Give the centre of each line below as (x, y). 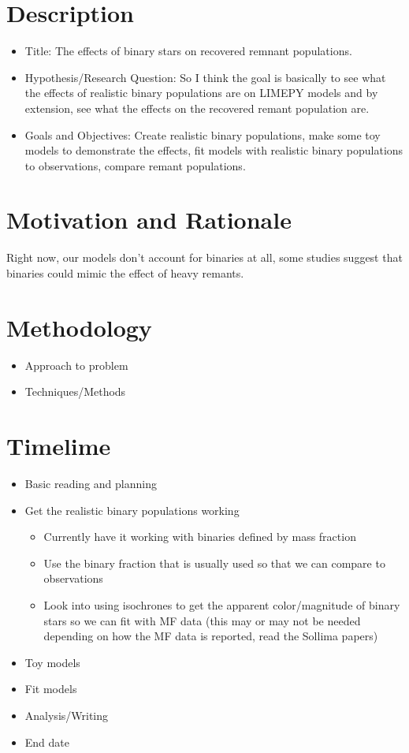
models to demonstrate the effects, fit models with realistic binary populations (214, 150)
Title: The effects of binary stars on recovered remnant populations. (188, 51)
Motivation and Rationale (149, 220)
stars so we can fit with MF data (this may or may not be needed (202, 620)
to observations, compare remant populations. (135, 165)
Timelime (59, 446)
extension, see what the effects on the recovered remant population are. (197, 108)
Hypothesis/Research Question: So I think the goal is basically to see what (205, 77)
